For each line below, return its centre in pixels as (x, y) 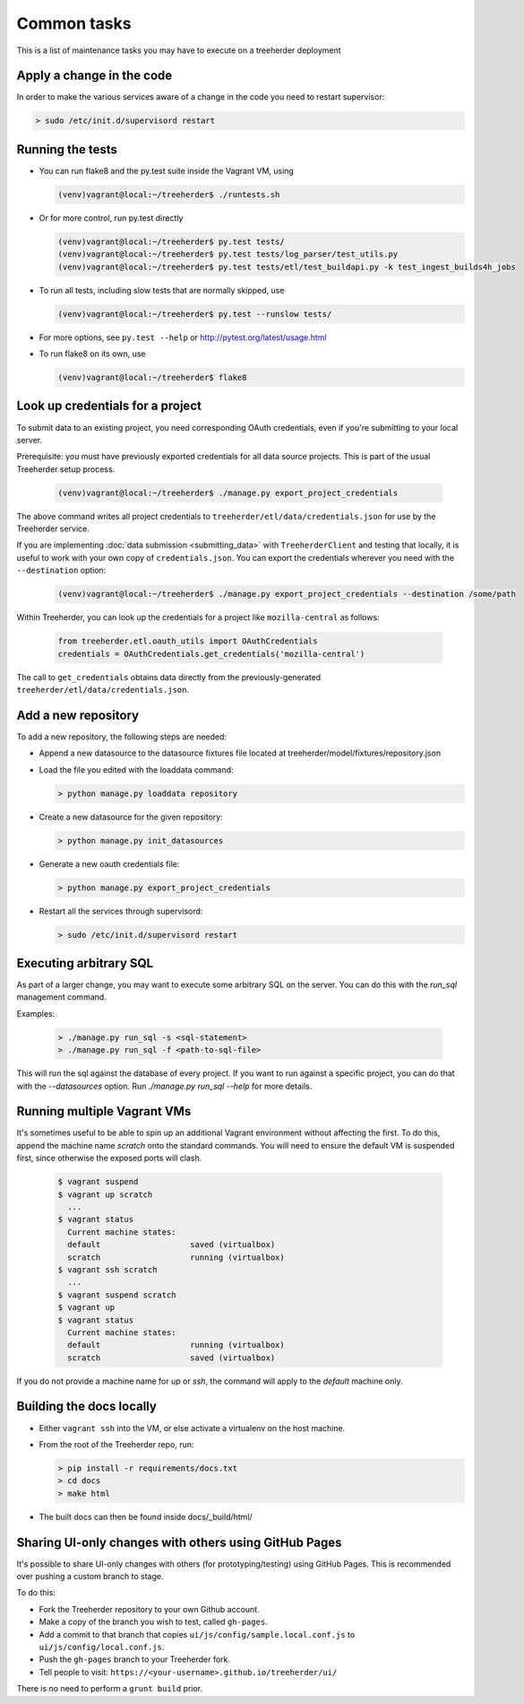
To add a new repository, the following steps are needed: (122, 737)
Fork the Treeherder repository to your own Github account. (149, 1609)
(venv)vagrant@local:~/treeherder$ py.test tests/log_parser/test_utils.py (228, 254)
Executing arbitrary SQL (85, 963)
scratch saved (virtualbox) (172, 1358)
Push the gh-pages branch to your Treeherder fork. (135, 1659)
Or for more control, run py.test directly (111, 218)
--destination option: (61, 571)
